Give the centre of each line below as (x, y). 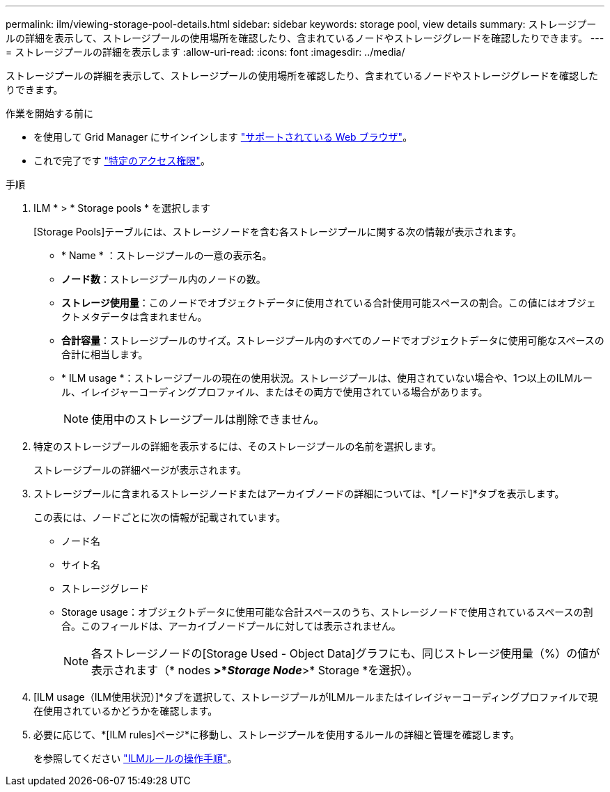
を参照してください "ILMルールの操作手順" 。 (135, 758)
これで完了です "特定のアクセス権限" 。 (122, 161)
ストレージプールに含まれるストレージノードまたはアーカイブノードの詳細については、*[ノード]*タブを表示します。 (299, 494)
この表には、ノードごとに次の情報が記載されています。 (160, 517)
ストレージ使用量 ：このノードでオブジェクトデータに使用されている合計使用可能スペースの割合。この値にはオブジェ (329, 303)
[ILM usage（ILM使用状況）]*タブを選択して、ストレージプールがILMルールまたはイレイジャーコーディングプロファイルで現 (316, 697)
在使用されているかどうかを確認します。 (126, 711)
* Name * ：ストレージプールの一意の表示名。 (167, 255)
